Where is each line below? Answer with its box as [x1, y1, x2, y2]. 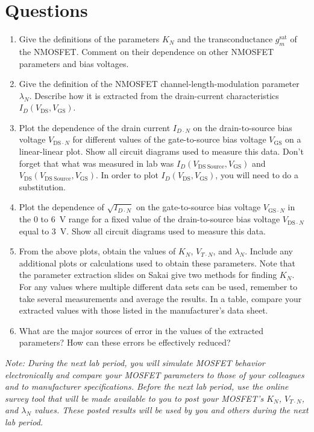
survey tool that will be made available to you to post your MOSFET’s [5, 392, 264, 404]
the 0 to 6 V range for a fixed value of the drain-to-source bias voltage [19, 213, 280, 225]
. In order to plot [95, 169, 159, 181]
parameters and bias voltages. [19, 57, 129, 69]
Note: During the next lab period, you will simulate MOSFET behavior [5, 356, 265, 369]
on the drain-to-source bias [193, 121, 292, 134]
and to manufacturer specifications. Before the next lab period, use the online [5, 380, 289, 393]
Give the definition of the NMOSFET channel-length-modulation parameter [19, 77, 300, 90]
